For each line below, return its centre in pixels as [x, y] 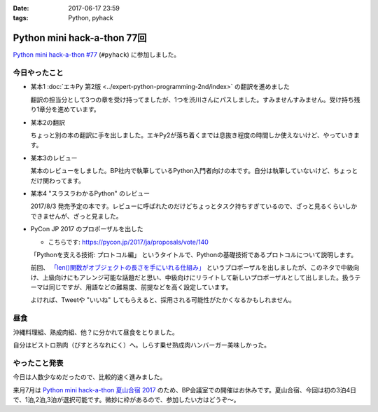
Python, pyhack [91, 18]
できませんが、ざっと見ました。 [76, 216]
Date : [21, 8]
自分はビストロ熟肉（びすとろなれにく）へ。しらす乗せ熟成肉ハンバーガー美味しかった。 [142, 345]
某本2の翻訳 [48, 122]
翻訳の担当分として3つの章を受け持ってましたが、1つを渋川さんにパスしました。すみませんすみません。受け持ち [192, 99]
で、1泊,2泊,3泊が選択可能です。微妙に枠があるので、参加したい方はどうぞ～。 [127, 399]
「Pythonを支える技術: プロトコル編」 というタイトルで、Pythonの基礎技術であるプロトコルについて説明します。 [194, 254]
